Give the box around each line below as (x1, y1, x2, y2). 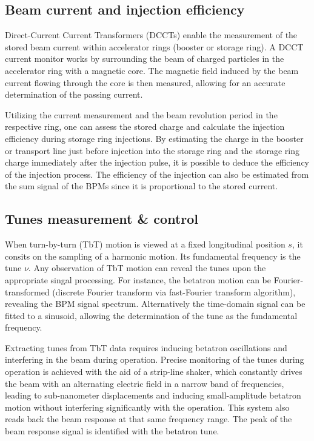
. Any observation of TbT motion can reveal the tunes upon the (28, 261, 266, 274)
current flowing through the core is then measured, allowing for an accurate (5, 76, 286, 89)
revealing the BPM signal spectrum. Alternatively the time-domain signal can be (5, 297, 306, 310)
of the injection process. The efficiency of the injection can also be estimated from (5, 167, 309, 180)
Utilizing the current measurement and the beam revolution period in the (5, 108, 278, 121)
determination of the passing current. (5, 88, 143, 101)
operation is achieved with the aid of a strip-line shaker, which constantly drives (5, 365, 302, 378)
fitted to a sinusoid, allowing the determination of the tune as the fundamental (5, 309, 298, 321)
